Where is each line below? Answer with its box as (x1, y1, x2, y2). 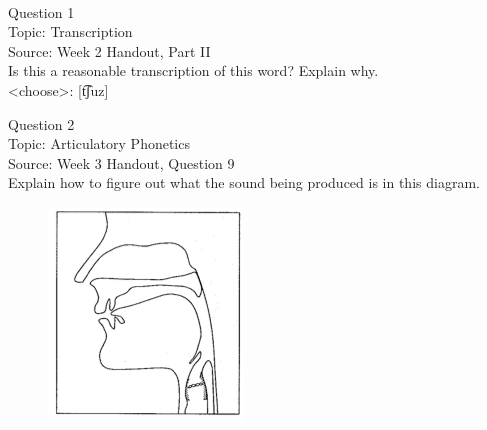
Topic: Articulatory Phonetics (8, 133, 190, 154)
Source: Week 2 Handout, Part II (8, 40, 211, 61)
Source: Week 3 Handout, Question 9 (8, 152, 235, 173)
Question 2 (8, 113, 75, 134)
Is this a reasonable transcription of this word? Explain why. (8, 60, 379, 81)
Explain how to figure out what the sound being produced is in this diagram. (8, 172, 480, 193)
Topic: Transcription (8, 21, 133, 42)
